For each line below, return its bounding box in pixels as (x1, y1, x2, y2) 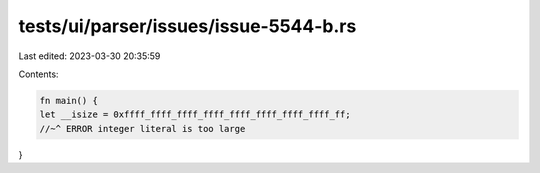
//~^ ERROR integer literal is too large (39, 123, 246, 134)
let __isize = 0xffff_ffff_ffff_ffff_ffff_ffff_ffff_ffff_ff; (39, 109, 351, 120)
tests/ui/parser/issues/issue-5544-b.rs (18, 15, 357, 37)
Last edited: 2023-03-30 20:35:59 (18, 50, 161, 62)
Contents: (18, 68, 59, 80)
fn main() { (39, 95, 99, 106)
